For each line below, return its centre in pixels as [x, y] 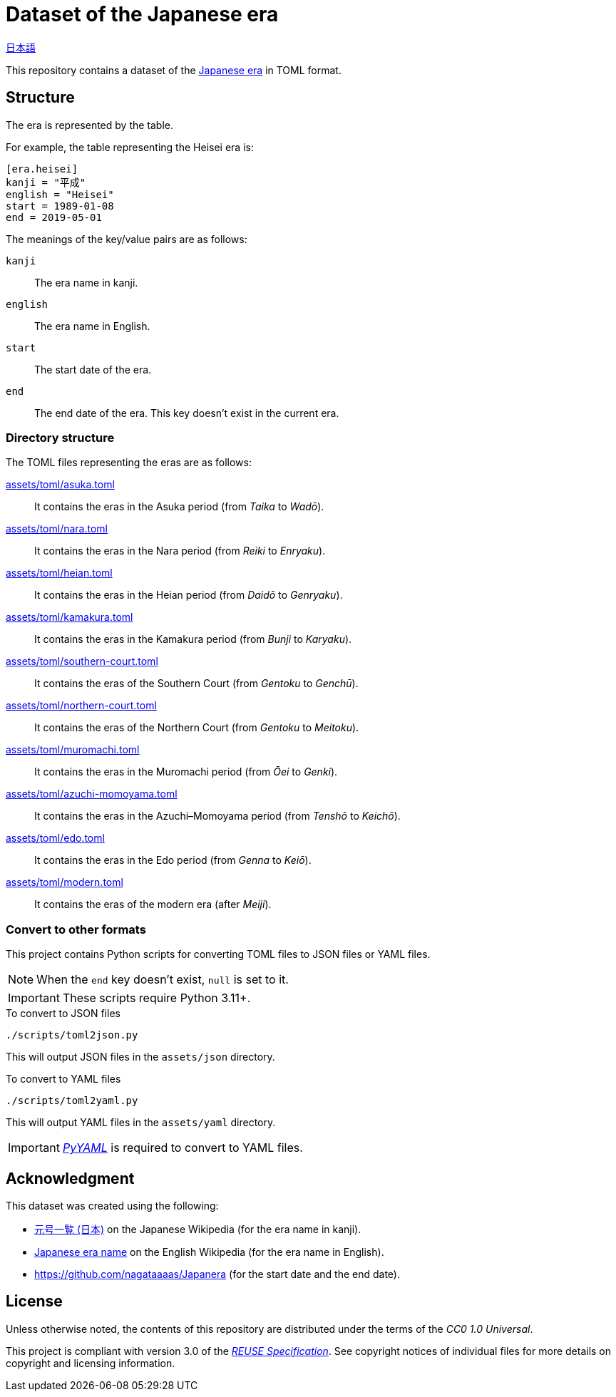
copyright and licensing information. [91, 1363]
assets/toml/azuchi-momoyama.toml [92, 794]
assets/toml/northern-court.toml [81, 706]
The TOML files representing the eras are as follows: [129, 463]
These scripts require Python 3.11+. [156, 998]
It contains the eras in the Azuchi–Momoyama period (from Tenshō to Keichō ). [217, 816]
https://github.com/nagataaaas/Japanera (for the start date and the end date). [217, 1274]
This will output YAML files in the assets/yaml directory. [141, 1123]
